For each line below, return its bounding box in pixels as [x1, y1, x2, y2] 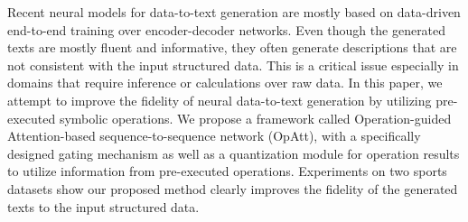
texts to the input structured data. [7, 197, 200, 216]
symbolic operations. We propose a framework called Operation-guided [59, 108, 452, 127]
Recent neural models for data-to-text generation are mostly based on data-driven [7, 3, 461, 21]
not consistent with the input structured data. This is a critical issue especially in [7, 55, 459, 74]
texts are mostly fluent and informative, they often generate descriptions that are [7, 38, 457, 57]
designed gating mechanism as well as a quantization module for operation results [7, 143, 460, 162]
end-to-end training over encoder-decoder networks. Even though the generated [7, 20, 446, 39]
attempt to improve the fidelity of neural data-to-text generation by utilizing [7, 90, 432, 109]
